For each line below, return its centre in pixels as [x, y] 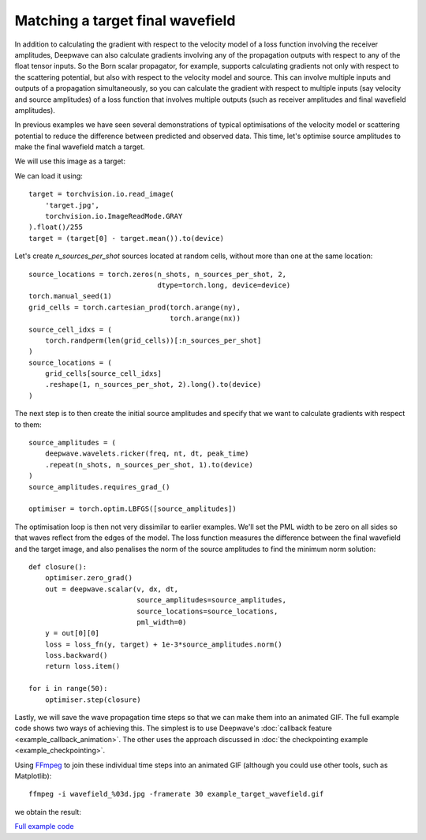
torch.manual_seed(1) [70, 296]
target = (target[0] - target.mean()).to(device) [127, 238]
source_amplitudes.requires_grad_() [99, 487]
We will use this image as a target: [70, 161]
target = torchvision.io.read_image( [102, 194]
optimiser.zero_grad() [89, 578]
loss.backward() [76, 656]
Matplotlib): [33, 776]
